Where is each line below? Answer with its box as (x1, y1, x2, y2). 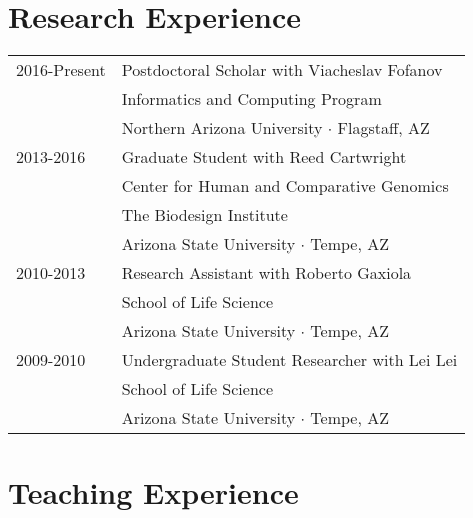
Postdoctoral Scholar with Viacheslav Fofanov (121, 58, 443, 82)
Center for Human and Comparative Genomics (121, 174, 449, 198)
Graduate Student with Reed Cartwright (121, 145, 407, 169)
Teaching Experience (8, 472, 299, 513)
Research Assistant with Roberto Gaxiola (121, 261, 412, 285)
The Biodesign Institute (121, 203, 288, 227)
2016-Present (16, 58, 106, 82)
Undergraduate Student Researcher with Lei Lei (121, 348, 458, 372)
